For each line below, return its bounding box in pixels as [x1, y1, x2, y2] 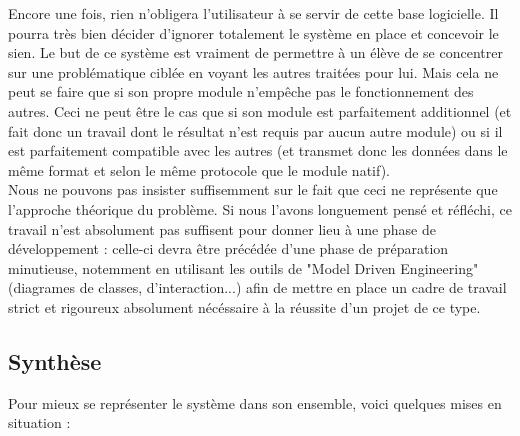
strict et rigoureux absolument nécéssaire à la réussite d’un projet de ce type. [8, 296, 481, 317]
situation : [8, 412, 71, 433]
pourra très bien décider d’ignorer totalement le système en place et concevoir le [8, 22, 499, 43]
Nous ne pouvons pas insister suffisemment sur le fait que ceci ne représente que [8, 179, 498, 200]
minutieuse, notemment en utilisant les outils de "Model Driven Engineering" [8, 257, 479, 278]
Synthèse [8, 345, 102, 376]
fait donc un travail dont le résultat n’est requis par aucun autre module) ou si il [8, 120, 503, 141]
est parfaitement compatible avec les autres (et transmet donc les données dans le [8, 140, 508, 161]
